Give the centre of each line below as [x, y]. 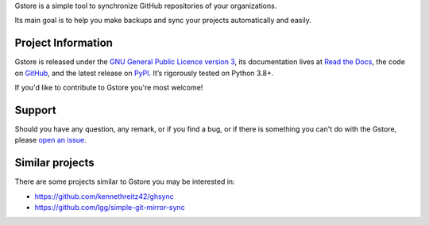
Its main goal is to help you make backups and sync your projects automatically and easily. [163, 21]
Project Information [64, 43]
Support [35, 110]
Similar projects [54, 163]
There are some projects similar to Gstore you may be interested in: [125, 181]
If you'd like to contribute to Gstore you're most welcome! [109, 88]
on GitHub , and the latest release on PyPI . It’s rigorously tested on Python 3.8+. [144, 73]
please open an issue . [50, 140]
